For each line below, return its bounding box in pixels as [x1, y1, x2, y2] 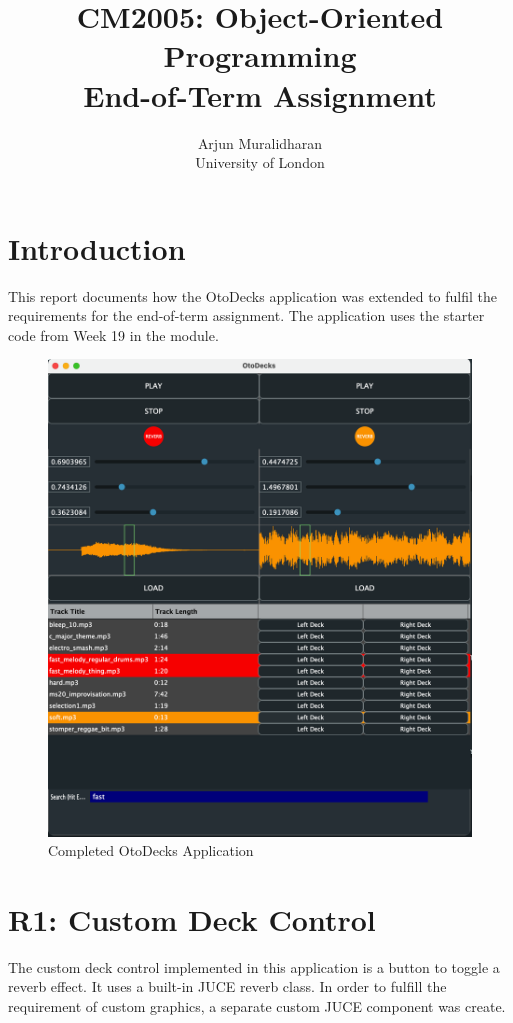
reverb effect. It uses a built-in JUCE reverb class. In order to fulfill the [8, 976, 447, 997]
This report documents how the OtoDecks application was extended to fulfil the [8, 285, 498, 306]
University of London [195, 152, 325, 173]
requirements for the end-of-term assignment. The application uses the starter [8, 305, 485, 326]
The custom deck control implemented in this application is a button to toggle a [8, 956, 500, 977]
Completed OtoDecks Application [48, 840, 254, 861]
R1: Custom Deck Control [8, 898, 376, 939]
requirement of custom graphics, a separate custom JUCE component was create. [8, 996, 506, 1017]
